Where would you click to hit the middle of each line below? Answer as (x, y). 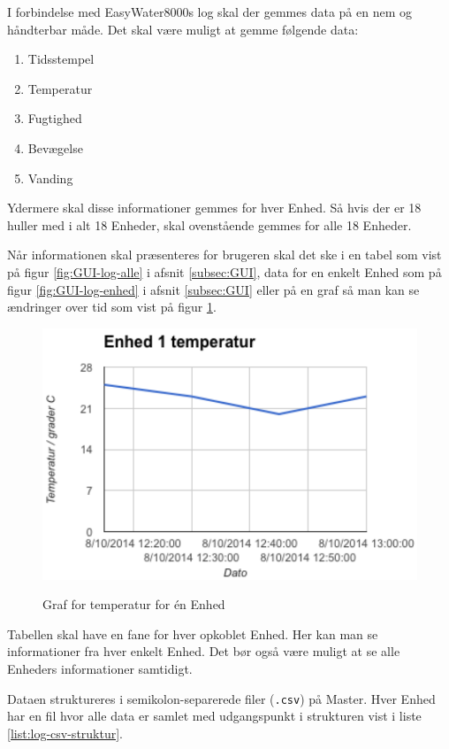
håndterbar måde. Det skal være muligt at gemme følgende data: (183, 29)
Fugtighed (55, 118)
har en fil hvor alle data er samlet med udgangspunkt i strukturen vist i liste (214, 716)
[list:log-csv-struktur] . (65, 733)
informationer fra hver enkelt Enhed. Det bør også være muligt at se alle (204, 651)
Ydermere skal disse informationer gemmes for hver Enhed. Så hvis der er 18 (214, 208)
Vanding (50, 178)
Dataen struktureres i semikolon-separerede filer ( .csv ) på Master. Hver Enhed (221, 698)
